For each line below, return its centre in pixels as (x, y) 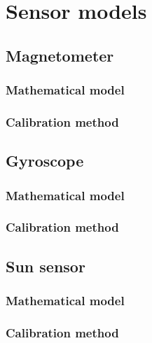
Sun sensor (46, 266)
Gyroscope (45, 161)
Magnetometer (60, 55)
